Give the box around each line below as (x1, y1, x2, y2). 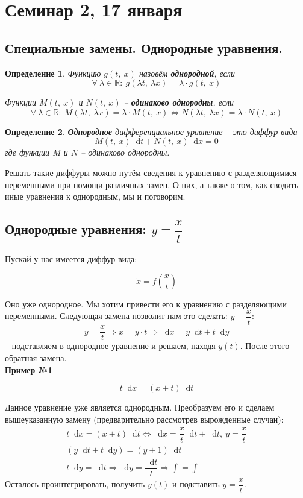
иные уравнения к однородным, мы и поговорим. (5, 190, 186, 203)
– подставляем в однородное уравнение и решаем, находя (5, 339, 216, 352)
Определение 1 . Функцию (5, 66, 101, 79)
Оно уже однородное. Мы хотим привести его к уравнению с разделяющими (5, 297, 287, 310)
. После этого (240, 339, 290, 352)
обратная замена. (5, 351, 67, 364)
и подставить (172, 478, 220, 490)
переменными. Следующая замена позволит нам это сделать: (5, 309, 228, 322)
